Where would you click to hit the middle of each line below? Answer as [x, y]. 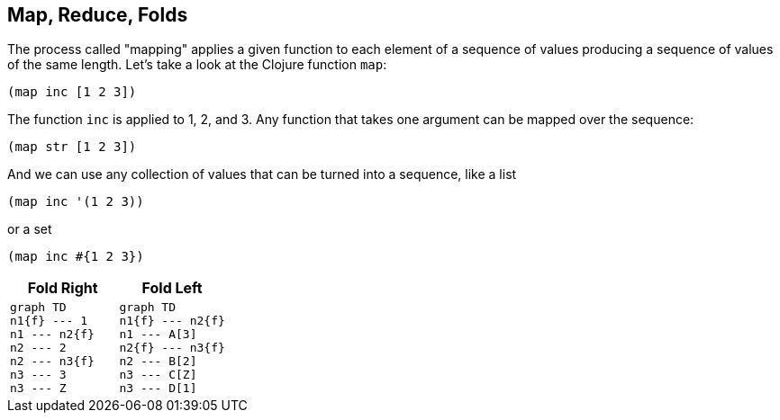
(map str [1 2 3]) [72, 147]
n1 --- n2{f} [52, 335]
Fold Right [63, 288]
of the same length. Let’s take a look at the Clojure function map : [197, 65]
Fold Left [172, 288]
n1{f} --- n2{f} [172, 321]
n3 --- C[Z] [158, 375]
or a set [30, 229]
